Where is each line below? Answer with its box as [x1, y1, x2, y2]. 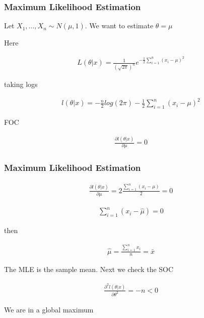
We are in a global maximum [4, 304, 94, 314]
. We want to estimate [85, 20, 154, 31]
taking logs [4, 79, 38, 89]
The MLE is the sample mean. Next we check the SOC [4, 264, 174, 275]
